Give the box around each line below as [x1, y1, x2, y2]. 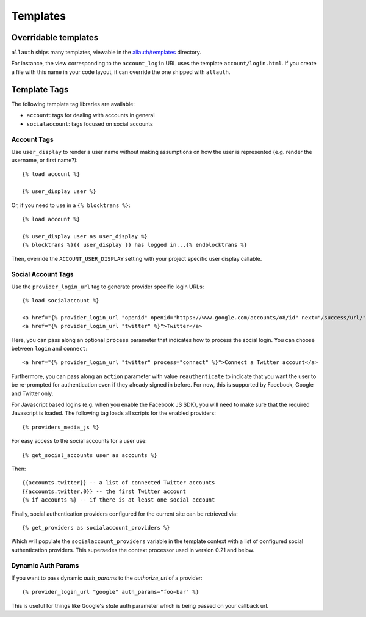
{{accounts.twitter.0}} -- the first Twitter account [22, 487, 186, 495]
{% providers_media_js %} [22, 423, 100, 431]
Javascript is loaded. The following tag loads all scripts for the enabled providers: [11, 409, 217, 417]
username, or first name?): [11, 156, 79, 164]
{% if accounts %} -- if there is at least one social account [22, 497, 215, 503]
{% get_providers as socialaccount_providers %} [22, 524, 170, 531]
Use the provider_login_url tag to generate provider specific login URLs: [11, 283, 204, 290]
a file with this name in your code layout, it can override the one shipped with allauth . [11, 68, 231, 76]
